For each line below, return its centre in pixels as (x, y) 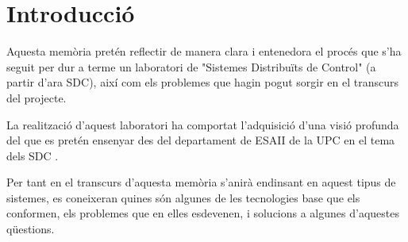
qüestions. (31, 229)
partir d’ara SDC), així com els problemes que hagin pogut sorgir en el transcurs (203, 82)
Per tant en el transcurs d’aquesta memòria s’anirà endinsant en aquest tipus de (201, 182)
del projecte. (37, 97)
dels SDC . (33, 155)
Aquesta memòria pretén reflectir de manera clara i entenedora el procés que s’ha (204, 51)
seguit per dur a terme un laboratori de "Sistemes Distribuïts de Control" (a (191, 66)
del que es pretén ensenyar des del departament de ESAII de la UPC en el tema (201, 140)
